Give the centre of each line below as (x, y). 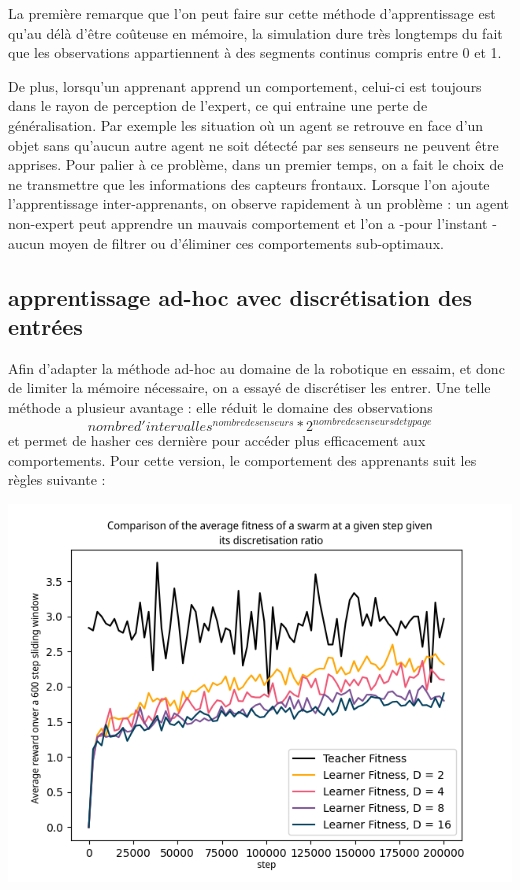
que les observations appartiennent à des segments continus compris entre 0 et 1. (255, 52)
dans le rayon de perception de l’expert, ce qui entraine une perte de (218, 105)
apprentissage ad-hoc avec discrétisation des (240, 296)
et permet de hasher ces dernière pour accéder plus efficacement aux (217, 440)
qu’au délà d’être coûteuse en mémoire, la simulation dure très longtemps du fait (255, 32)
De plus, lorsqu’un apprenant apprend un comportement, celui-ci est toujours (245, 85)
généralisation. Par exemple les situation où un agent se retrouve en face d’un (246, 124)
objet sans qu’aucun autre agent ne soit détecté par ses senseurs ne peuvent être (253, 144)
